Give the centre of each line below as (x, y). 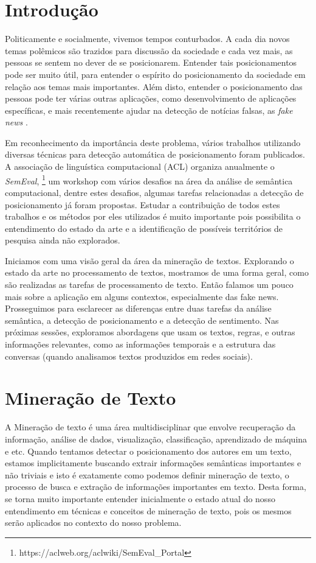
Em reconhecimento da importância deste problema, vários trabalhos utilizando (153, 142)
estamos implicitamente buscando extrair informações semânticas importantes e (153, 463)
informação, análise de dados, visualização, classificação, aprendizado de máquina (156, 439)
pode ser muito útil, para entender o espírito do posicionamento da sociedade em (155, 74)
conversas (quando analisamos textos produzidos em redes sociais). (129, 356)
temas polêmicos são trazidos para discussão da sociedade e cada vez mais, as (149, 50)
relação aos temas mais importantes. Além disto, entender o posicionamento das (154, 86)
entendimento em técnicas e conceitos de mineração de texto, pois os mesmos (148, 510)
